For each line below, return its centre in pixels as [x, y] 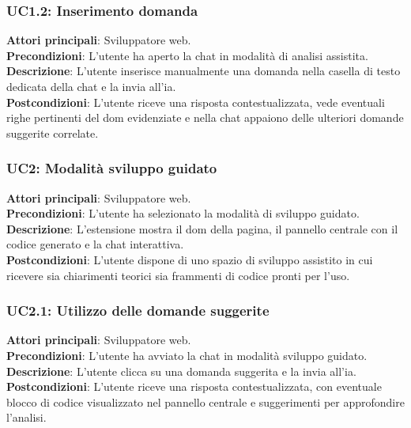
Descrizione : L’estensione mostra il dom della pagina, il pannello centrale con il [202, 228]
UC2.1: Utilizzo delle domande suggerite [138, 311]
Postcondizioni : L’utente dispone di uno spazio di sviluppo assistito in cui [190, 259]
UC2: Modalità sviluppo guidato [112, 168]
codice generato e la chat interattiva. [95, 244]
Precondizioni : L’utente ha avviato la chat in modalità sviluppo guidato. [187, 355]
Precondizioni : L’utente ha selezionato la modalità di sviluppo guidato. [183, 213]
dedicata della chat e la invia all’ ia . [91, 86]
